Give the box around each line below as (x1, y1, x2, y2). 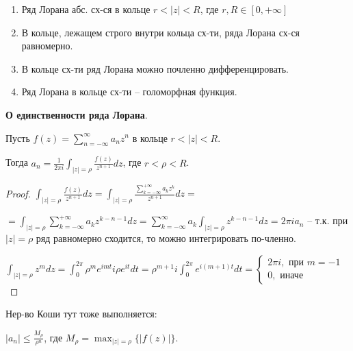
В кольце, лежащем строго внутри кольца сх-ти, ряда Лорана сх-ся (21, 25, 300, 39)
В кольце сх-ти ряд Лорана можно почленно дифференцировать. (21, 61, 289, 75)
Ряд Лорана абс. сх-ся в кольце (21, 2, 151, 16)
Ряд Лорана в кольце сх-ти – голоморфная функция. (21, 84, 237, 99)
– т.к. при (307, 213, 348, 228)
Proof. (5, 186, 31, 200)
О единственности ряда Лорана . (5, 107, 148, 121)
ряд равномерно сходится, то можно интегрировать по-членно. (36, 231, 296, 245)
